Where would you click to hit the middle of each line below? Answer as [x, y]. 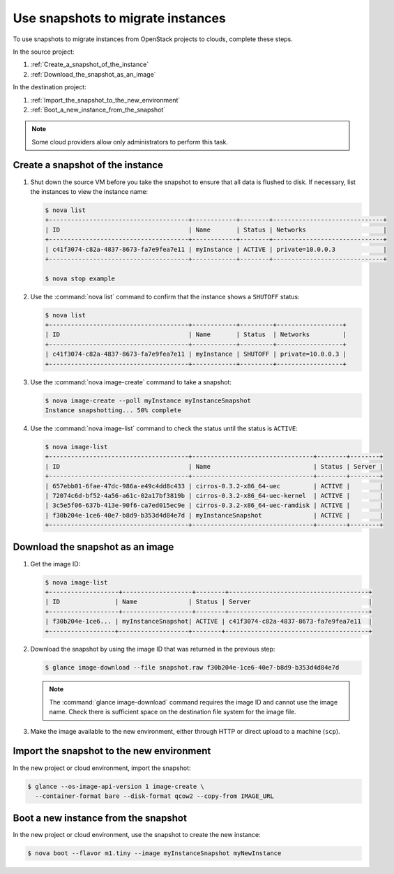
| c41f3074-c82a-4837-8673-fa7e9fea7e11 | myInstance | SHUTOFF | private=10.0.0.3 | [196, 354]
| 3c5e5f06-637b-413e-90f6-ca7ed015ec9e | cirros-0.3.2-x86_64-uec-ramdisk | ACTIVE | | [214, 505]
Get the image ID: [55, 564]
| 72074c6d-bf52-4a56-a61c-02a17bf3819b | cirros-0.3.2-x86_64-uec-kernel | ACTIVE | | [214, 496]
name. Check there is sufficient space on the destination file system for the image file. [173, 712]
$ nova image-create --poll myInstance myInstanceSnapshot [148, 400]
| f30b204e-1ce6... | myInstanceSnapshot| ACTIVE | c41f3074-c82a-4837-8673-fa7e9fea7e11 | [209, 621]
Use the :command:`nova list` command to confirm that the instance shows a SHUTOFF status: [165, 296]
